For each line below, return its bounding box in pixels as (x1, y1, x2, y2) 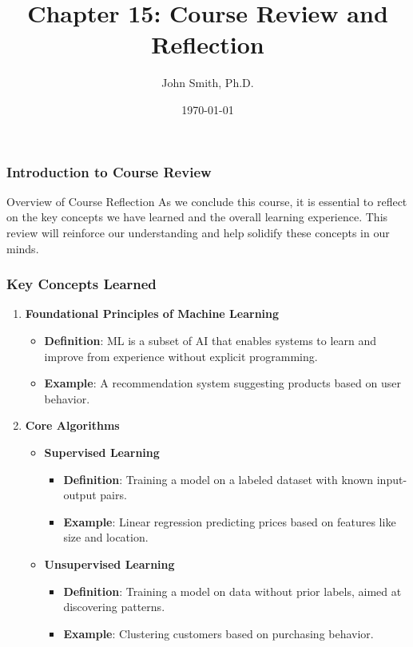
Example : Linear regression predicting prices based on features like (63, 513, 396, 530)
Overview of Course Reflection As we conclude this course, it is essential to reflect (6, 193, 407, 209)
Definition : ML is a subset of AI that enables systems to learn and (44, 331, 377, 348)
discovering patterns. (63, 598, 165, 615)
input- (376, 470, 407, 487)
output (63, 486, 97, 503)
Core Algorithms (25, 417, 120, 434)
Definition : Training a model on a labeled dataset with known (63, 470, 374, 487)
